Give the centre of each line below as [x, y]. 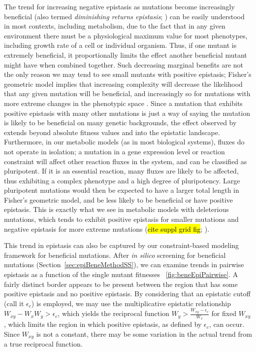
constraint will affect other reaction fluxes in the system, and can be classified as [126, 161]
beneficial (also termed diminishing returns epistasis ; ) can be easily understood [124, 16]
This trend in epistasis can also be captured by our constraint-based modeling [122, 245]
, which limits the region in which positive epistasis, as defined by [103, 324]
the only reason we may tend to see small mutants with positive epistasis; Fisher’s [128, 74]
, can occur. [227, 324]
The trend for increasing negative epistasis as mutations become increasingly [119, 6]
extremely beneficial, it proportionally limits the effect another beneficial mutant [126, 54]
